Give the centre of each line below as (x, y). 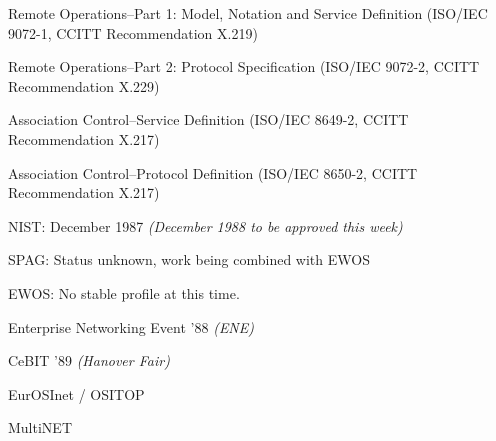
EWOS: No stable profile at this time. (124, 292)
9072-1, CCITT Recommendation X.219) (133, 32)
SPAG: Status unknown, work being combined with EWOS (189, 259)
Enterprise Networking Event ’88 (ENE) (131, 326)
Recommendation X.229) (84, 85)
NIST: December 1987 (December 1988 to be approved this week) (205, 225)
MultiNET (40, 427)
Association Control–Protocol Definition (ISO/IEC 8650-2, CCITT (213, 172)
